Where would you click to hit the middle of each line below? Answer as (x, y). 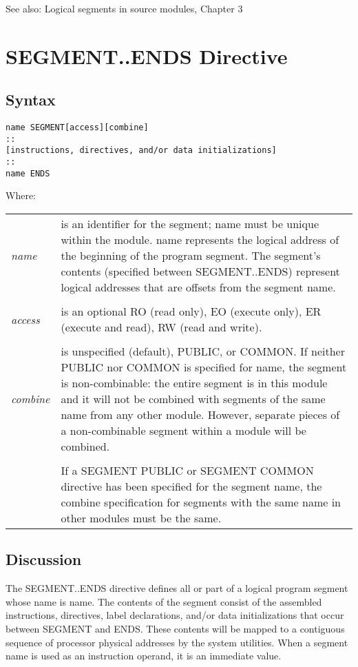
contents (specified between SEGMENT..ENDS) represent (200, 271)
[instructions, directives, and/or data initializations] (141, 151)
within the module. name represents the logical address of (200, 240)
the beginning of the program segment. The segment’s (191, 256)
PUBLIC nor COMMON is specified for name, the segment (204, 367)
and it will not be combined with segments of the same (193, 399)
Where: (21, 195)
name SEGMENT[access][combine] (77, 128)
